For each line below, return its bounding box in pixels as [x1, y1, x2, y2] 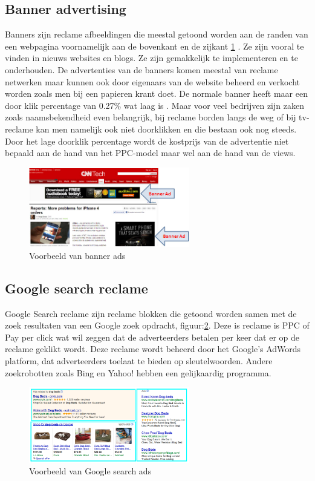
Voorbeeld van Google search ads [29, 465, 152, 477]
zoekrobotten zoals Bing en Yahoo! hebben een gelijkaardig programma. [5, 366, 271, 379]
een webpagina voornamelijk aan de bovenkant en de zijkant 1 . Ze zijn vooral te [5, 39, 304, 52]
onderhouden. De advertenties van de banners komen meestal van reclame [5, 63, 278, 76]
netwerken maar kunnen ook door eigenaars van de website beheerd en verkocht [5, 75, 300, 88]
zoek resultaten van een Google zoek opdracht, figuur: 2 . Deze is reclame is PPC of [5, 319, 310, 332]
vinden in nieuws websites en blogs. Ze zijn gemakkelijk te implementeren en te [5, 51, 298, 64]
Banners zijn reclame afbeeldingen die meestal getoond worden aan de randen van [5, 28, 308, 41]
